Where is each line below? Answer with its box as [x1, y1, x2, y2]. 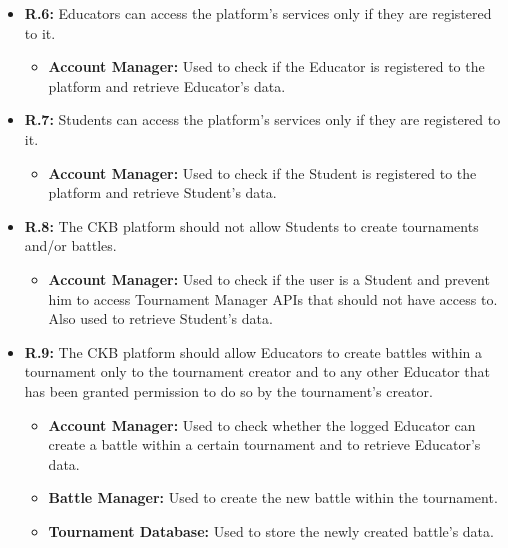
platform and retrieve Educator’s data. [48, 75, 286, 96]
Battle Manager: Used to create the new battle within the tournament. [48, 487, 498, 508]
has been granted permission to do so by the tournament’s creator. [24, 380, 433, 401]
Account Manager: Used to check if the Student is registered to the [48, 162, 477, 183]
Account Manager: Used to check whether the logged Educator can [48, 414, 476, 435]
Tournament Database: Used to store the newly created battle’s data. [48, 520, 494, 541]
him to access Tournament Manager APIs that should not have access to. [48, 288, 498, 309]
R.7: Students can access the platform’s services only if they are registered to [24, 109, 501, 130]
